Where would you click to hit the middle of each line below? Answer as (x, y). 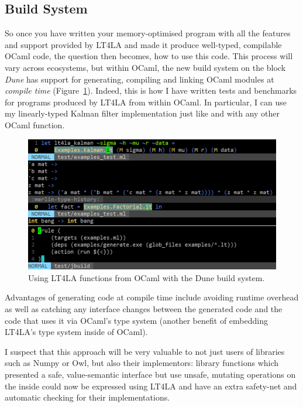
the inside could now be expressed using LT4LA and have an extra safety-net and (151, 386)
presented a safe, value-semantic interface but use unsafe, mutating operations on (150, 374)
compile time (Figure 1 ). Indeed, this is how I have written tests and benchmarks (151, 90)
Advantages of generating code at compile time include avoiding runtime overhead (152, 297)
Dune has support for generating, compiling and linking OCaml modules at (140, 79)
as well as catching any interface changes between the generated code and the (144, 309)
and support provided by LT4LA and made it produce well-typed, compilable (143, 44)
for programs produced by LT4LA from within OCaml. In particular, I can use (146, 102)
